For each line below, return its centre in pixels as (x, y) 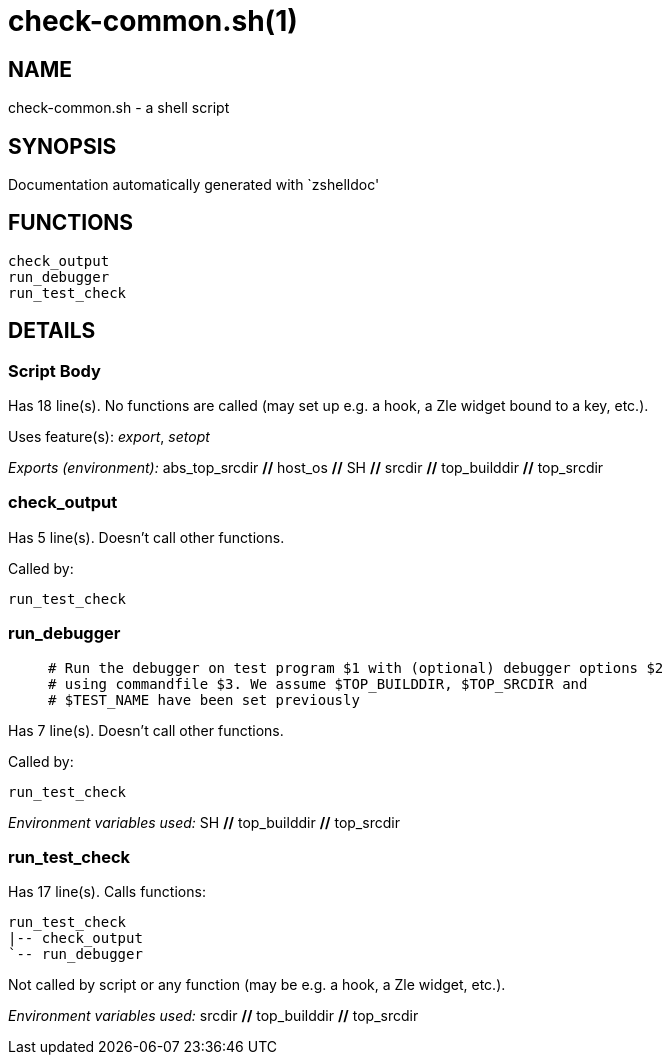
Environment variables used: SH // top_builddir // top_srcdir (204, 822)
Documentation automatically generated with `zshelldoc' (194, 185)
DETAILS (52, 331)
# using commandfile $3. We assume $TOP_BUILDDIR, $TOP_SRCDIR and (318, 683)
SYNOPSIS (62, 146)
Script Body (54, 370)
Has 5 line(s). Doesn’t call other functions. (146, 537)
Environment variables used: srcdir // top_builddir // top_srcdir (213, 1016)
